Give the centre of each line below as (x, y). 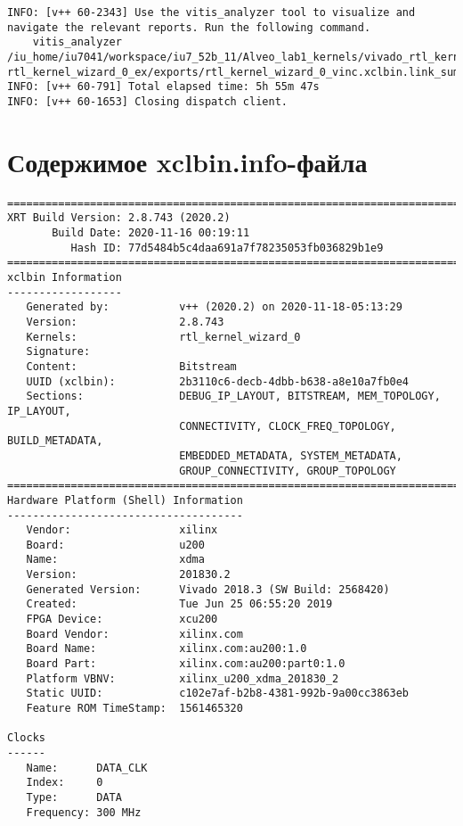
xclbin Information (65, 277)
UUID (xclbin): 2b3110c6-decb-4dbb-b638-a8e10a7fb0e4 (218, 381)
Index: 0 (65, 783)
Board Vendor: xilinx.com (134, 634)
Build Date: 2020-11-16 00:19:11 (151, 233)
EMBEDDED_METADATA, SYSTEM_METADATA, (291, 455)
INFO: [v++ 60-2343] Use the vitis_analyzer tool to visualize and (211, 12)
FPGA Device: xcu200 (122, 619)
